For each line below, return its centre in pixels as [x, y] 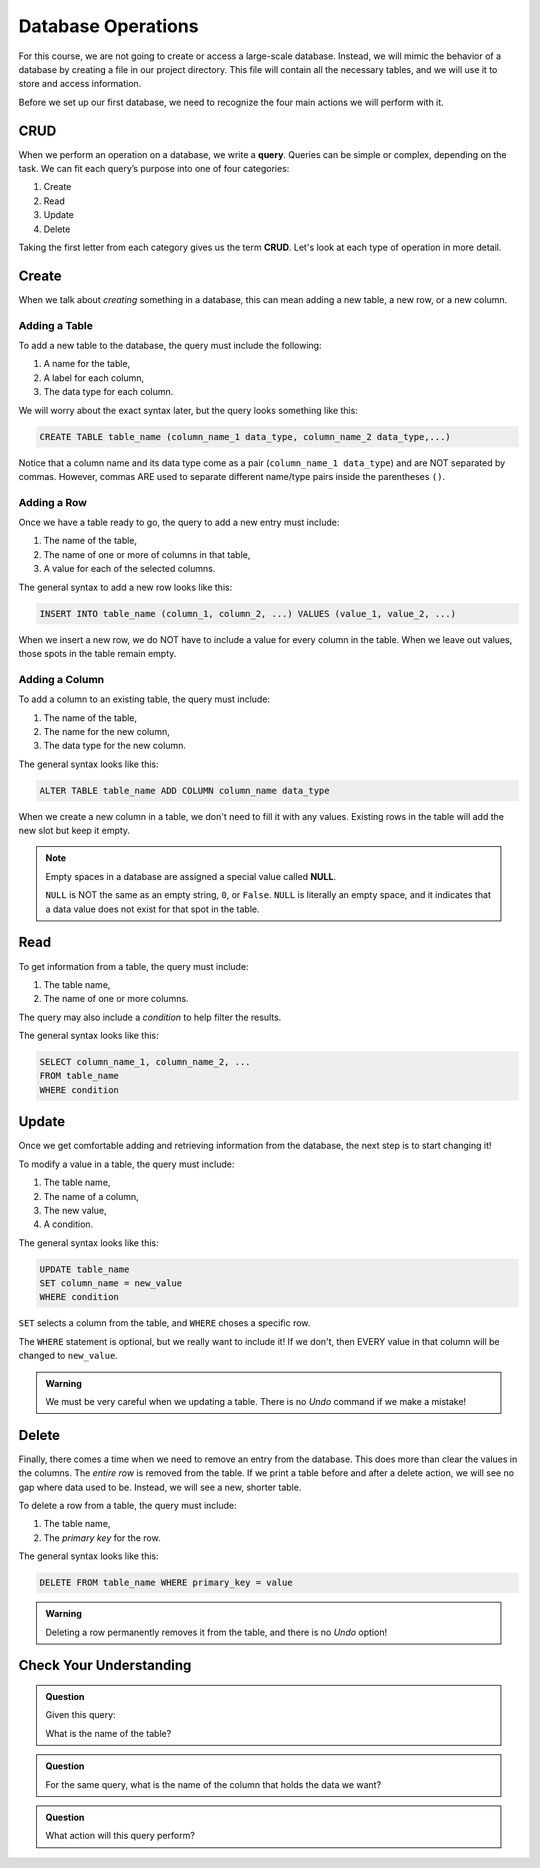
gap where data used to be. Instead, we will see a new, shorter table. [160, 1487]
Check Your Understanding [105, 1665]
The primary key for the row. [102, 1537]
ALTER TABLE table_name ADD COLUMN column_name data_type [184, 790]
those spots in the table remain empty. [97, 653]
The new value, [75, 1210]
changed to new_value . [68, 1356]
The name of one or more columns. [116, 999]
